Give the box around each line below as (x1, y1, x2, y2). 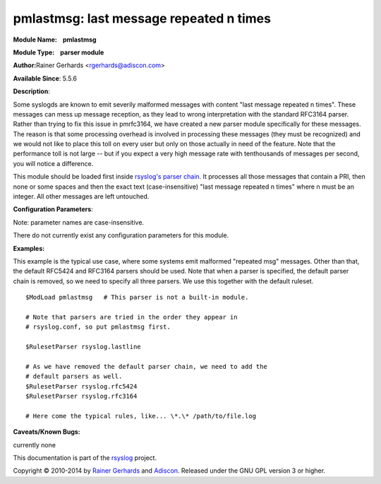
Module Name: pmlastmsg (13, 35, 97, 44)
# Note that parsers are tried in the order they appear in (25, 313, 238, 321)
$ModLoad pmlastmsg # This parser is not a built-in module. (25, 293, 249, 302)
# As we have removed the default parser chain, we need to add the (25, 362, 267, 370)
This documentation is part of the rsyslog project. (13, 454, 157, 462)
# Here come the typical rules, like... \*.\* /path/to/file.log (25, 412, 257, 420)
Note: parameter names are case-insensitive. (13, 218, 145, 226)
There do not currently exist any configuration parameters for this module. (13, 231, 229, 240)
